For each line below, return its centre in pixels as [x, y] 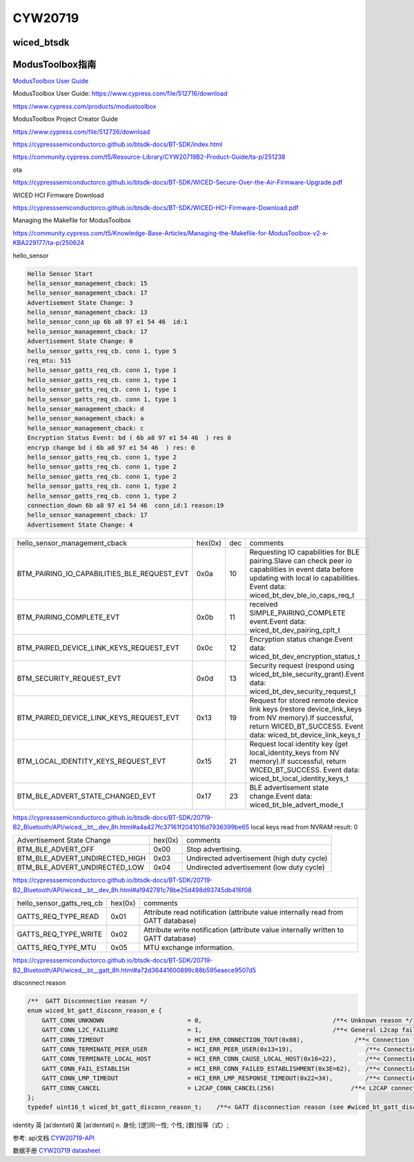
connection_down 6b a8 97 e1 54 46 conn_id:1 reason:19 [126, 505]
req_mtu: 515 [49, 361]
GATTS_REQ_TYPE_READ [58, 916]
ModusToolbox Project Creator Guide [66, 119]
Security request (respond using [302, 665]
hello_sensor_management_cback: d [86, 409]
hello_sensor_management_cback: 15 [87, 283]
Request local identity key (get [299, 744]
